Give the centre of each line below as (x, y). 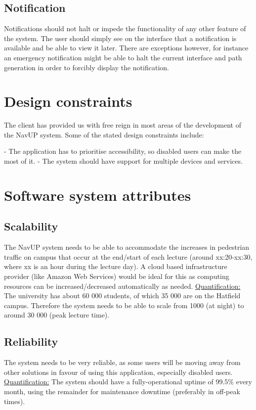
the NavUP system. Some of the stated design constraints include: (104, 134)
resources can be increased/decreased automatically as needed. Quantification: (122, 286)
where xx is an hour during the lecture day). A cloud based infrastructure (116, 266)
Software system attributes (98, 195)
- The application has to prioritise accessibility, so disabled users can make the (123, 151)
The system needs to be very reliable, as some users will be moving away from (122, 362)
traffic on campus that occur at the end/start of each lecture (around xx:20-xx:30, (128, 256)
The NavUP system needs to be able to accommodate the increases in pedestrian (127, 247)
